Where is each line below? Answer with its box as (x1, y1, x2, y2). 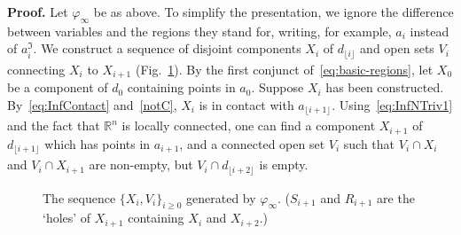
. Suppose (251, 78, 304, 97)
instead (410, 21, 449, 40)
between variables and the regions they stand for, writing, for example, (7, 21, 392, 40)
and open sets (360, 39, 434, 58)
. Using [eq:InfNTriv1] (332, 95, 453, 114)
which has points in (44, 134, 151, 153)
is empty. (259, 155, 309, 174)
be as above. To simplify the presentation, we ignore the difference (93, 3, 454, 20)
